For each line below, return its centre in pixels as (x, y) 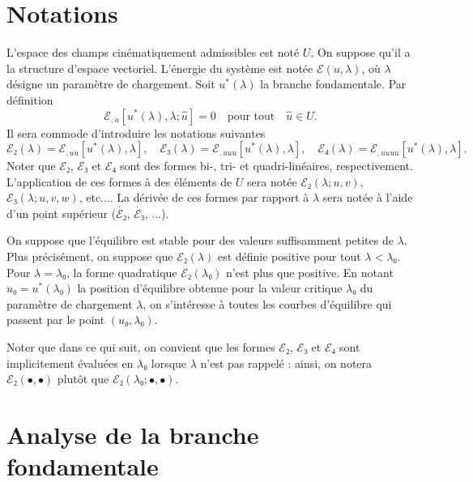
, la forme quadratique (121, 272)
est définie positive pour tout (289, 256)
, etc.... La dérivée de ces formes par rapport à (194, 197)
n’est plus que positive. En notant (309, 272)
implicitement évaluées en (70, 363)
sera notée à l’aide (368, 197)
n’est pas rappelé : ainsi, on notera (286, 363)
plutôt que (83, 379)
